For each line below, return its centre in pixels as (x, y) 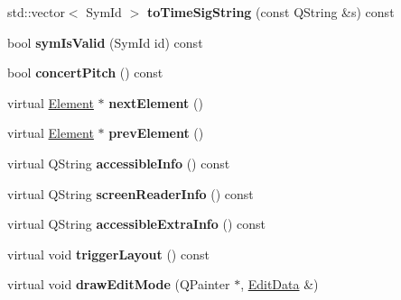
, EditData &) (280, 284)
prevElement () (156, 133)
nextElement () (156, 102)
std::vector (36, 12)
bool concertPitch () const (85, 73)
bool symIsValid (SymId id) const (105, 42)
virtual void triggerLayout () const (108, 254)
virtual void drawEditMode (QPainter (119, 284)
